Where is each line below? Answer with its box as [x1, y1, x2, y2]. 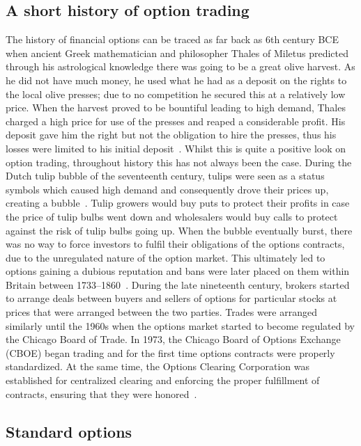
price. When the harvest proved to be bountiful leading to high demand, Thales [6, 100, 346, 115]
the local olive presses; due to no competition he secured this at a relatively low [6, 86, 346, 101]
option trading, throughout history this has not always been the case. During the [6, 154, 352, 169]
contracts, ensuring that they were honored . [6, 386, 197, 401]
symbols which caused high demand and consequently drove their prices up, [6, 182, 329, 196]
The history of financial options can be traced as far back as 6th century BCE [6, 32, 339, 47]
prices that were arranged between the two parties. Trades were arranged [6, 305, 317, 319]
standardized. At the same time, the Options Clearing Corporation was [6, 359, 310, 374]
